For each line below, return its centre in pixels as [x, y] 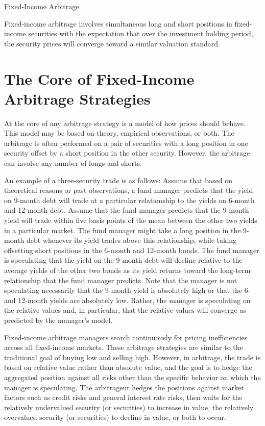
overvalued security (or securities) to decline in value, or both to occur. [115, 417]
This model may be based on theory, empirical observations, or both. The [119, 133]
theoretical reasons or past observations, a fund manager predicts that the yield [129, 190]
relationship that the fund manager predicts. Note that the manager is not [121, 280]
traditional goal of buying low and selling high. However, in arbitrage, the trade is [132, 357]
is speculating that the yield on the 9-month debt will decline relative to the [123, 260]
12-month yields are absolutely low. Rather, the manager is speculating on [134, 300]
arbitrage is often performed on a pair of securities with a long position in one [126, 143]
